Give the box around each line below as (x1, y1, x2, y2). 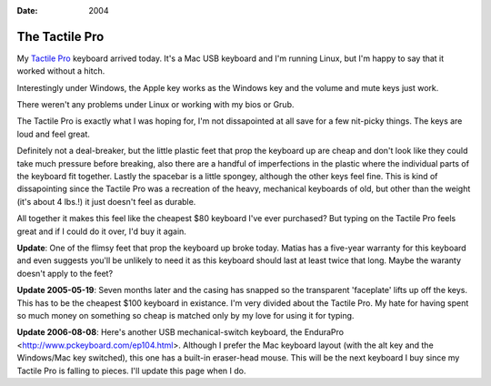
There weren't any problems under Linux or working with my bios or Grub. (16, 99, 295, 110)
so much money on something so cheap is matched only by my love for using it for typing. (16, 310, 355, 320)
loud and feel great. (16, 128, 91, 139)
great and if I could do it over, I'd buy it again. (16, 226, 186, 237)
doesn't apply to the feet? (16, 268, 114, 279)
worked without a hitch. (16, 66, 105, 76)
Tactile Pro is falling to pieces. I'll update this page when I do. (16, 365, 246, 376)
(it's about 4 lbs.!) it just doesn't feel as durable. (16, 196, 196, 207)
